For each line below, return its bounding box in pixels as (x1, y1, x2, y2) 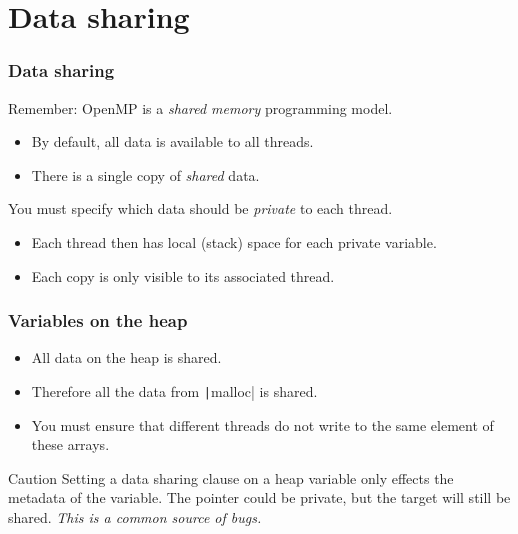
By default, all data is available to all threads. (31, 131, 314, 152)
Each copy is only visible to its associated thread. (31, 265, 335, 286)
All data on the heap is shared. (31, 347, 222, 368)
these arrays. (31, 434, 110, 455)
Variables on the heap (8, 308, 188, 333)
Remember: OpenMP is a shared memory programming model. (8, 97, 393, 118)
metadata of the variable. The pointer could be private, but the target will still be (8, 487, 511, 508)
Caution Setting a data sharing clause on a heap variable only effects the (8, 467, 454, 488)
